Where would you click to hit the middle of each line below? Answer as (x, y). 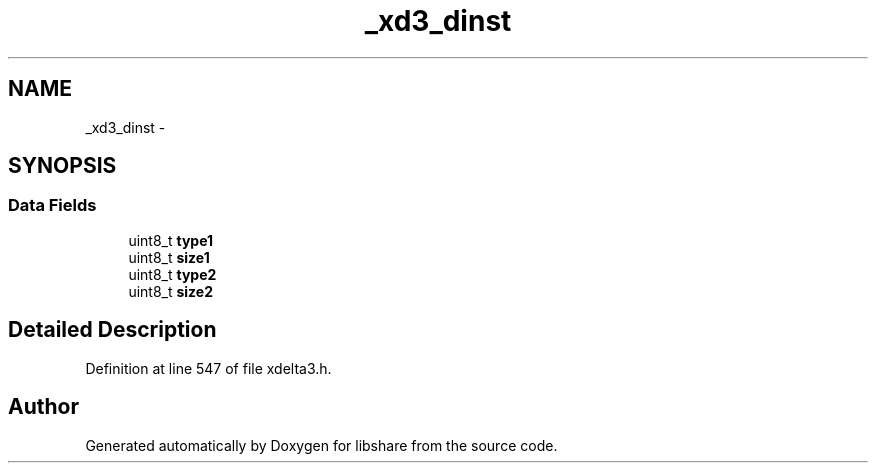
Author (43, 407)
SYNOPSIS (62, 166)
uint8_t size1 (169, 257)
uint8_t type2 (172, 274)
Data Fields (52, 205)
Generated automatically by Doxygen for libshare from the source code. (321, 445)
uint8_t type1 (171, 240)
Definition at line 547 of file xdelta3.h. (208, 368)
